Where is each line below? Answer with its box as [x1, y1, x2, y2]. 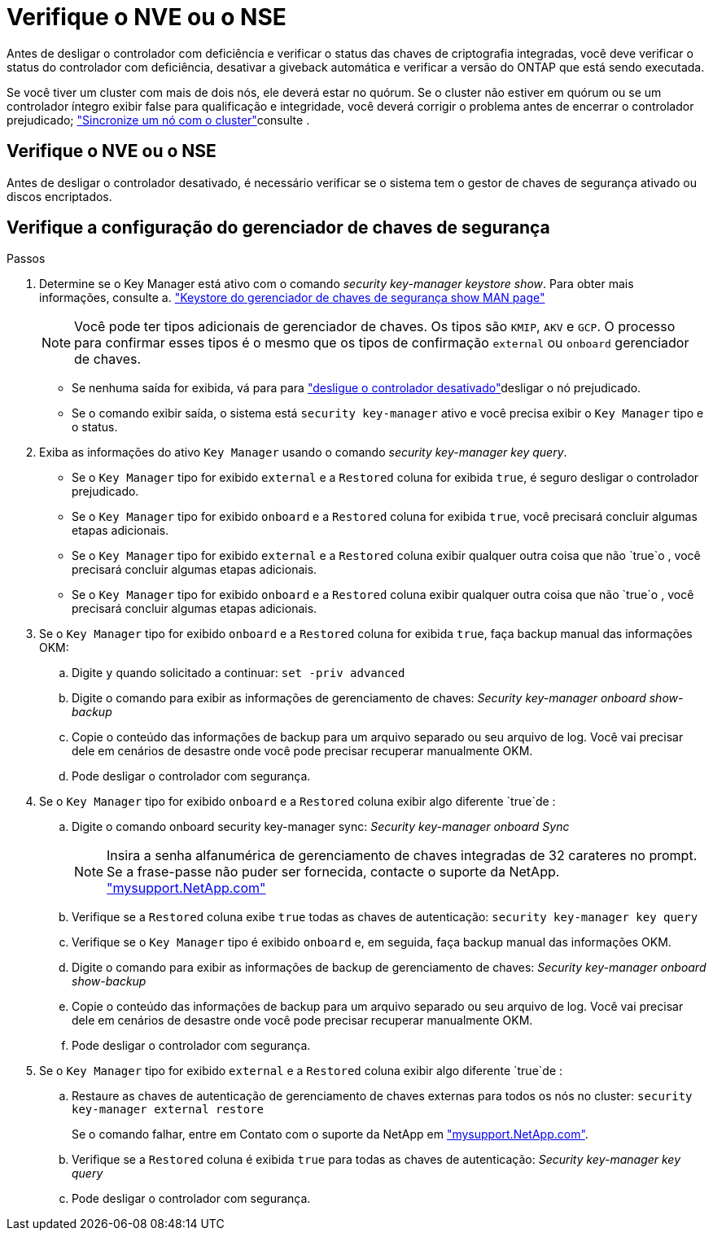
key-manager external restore [72, 1103, 265, 1117]
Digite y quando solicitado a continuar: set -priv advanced [72, 666, 405, 680]
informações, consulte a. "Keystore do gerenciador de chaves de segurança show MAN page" [39, 291, 545, 305]
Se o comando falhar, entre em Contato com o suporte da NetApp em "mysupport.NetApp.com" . [72, 1127, 588, 1142]
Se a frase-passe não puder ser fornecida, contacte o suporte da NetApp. [107, 863, 560, 881]
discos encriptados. [7, 189, 112, 203]
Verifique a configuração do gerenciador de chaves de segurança [7, 217, 550, 238]
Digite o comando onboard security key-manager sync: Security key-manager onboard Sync [72, 820, 570, 834]
